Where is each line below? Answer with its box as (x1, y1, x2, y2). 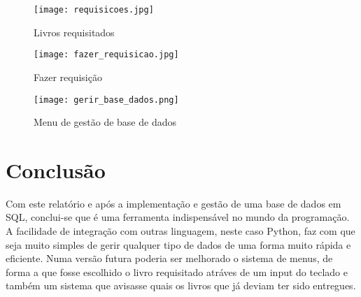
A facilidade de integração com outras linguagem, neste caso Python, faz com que (6, 224, 355, 238)
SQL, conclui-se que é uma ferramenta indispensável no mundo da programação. (6, 210, 350, 224)
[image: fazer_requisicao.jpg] (34, 50, 179, 60)
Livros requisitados (34, 24, 115, 39)
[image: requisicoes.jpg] (34, 5, 154, 15)
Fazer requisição (34, 69, 102, 84)
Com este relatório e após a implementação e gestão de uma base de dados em (6, 196, 341, 210)
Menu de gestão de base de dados (34, 115, 176, 129)
